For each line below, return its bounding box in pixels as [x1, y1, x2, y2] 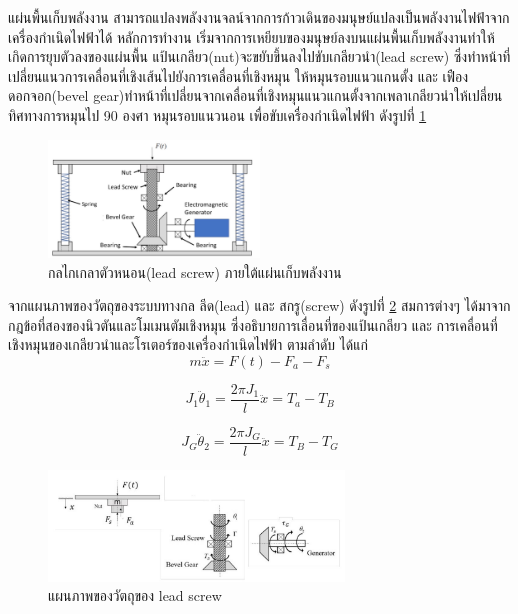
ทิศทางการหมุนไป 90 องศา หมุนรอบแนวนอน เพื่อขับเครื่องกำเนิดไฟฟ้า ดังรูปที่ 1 [8, 104, 427, 125]
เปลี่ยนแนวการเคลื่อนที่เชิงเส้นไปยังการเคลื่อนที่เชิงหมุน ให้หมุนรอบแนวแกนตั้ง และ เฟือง [8, 65, 469, 86]
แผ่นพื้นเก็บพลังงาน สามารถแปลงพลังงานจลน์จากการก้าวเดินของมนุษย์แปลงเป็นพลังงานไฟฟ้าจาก [8, 7, 510, 27]
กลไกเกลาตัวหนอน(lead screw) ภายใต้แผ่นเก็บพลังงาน [48, 261, 342, 282]
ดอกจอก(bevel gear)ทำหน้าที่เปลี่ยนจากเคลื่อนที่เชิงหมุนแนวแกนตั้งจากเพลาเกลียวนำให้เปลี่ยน [8, 85, 503, 106]
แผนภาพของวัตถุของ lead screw [48, 585, 222, 606]
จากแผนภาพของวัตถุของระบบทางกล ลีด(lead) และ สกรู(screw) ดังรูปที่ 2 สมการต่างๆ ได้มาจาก [8, 295, 511, 316]
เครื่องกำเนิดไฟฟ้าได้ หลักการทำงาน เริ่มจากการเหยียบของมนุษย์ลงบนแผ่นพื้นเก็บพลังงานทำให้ [8, 26, 495, 47]
